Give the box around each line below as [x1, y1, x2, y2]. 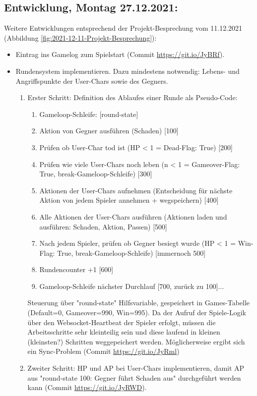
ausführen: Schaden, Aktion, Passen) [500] [39, 221, 167, 231]
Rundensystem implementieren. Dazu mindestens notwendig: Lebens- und [15, 65, 240, 76]
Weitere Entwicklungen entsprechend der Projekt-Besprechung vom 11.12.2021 [4, 23, 243, 33]
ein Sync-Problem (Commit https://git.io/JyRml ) [27, 346, 180, 356]
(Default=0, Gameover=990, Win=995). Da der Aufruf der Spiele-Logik [27, 307, 246, 318]
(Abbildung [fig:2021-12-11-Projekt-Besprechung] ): [4, 32, 157, 43]
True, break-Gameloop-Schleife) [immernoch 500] [57, 247, 206, 258]
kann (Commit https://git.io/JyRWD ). [27, 382, 147, 393]
